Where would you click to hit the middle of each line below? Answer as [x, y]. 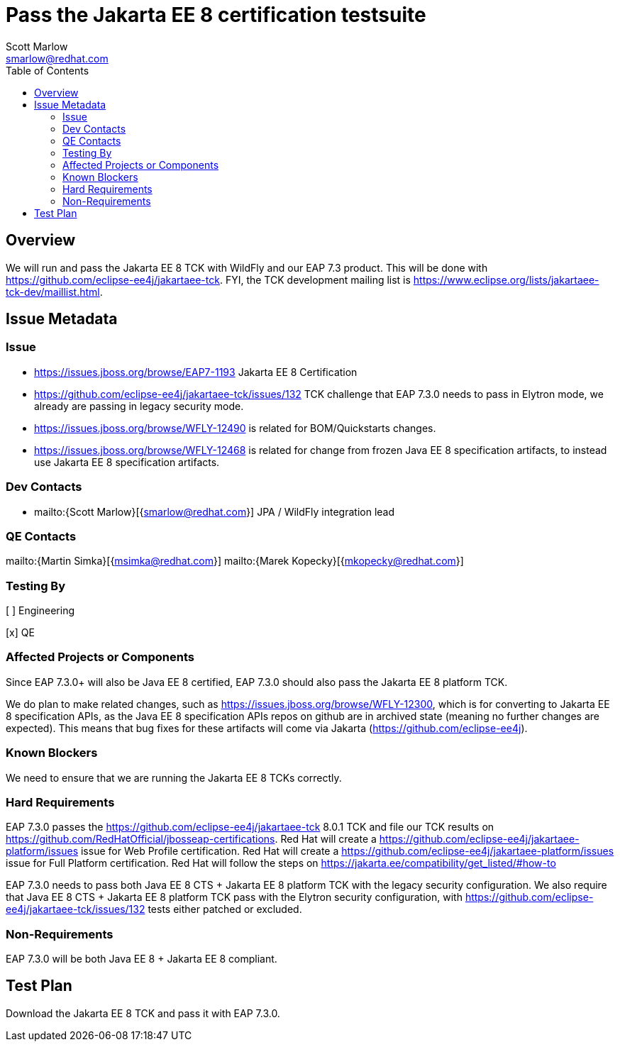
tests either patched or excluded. [225, 909]
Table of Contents [48, 70]
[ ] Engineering [40, 611]
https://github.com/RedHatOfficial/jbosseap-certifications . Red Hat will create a [191, 839]
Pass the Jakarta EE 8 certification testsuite [216, 15]
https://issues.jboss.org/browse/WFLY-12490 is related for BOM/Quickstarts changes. [235, 428]
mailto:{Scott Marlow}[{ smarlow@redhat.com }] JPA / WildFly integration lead [215, 511]
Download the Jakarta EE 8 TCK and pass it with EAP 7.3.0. [143, 1013]
